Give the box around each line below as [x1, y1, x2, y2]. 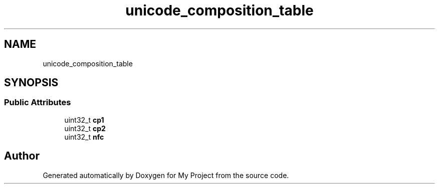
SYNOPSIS [4, 76, 59, 89]
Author [4, 150, 40, 163]
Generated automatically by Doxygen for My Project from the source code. [43, 171, 289, 180]
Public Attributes [4, 97, 71, 108]
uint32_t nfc [64, 132, 104, 141]
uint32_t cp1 [64, 115, 104, 124]
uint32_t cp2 [64, 124, 106, 133]
